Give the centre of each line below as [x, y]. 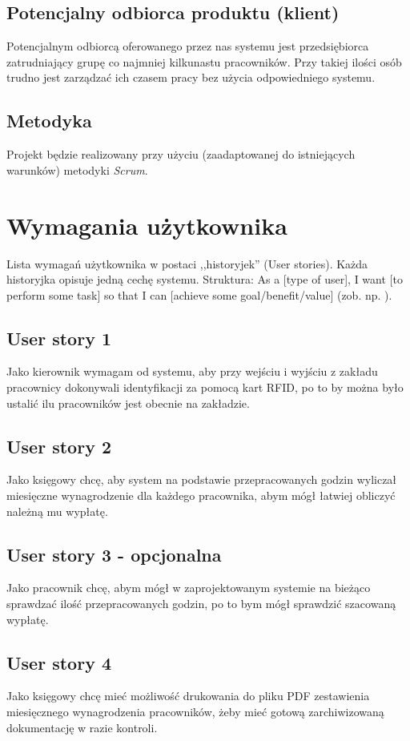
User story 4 [59, 662]
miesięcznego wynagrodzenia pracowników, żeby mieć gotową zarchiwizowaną [195, 712]
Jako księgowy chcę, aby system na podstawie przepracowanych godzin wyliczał [202, 479]
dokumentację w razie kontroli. [82, 727]
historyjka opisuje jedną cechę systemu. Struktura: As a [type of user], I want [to [205, 279]
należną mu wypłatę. [57, 511]
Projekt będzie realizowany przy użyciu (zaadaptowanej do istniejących [181, 154]
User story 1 [59, 338]
